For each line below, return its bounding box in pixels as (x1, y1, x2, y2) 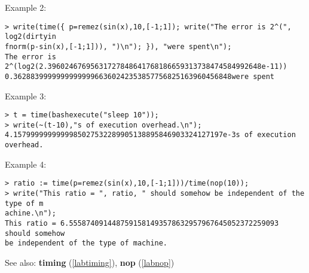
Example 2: (5, 1, 47, 13)
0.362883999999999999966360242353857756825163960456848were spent (5, 72, 275, 81)
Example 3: (5, 89, 47, 102)
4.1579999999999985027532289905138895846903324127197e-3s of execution (5, 131, 296, 139)
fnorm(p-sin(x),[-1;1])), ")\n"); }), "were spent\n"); (5, 42, 232, 51)
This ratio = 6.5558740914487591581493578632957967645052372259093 (5, 219, 279, 227)
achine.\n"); (5, 209, 56, 218)
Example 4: (5, 157, 47, 170)
